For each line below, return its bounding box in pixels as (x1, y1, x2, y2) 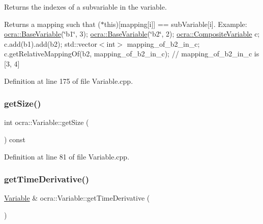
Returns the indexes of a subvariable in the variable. (4, 2, 167, 12)
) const (4, 134, 26, 144)
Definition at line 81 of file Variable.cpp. (4, 151, 130, 162)
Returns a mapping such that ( (4, 18, 101, 29)
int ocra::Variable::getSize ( (4, 117, 89, 127)
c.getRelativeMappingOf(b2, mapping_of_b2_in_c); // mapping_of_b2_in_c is (4, 48, 259, 59)
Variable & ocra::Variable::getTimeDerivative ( (4, 193, 150, 203)
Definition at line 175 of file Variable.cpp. (4, 75, 133, 86)
